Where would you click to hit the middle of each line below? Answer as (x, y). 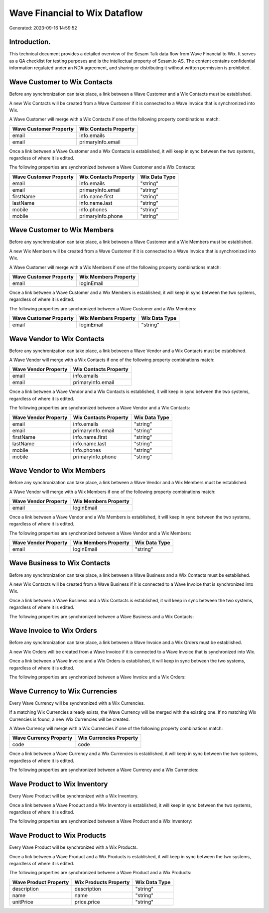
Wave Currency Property (42, 738)
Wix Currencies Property (108, 738)
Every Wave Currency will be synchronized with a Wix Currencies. (77, 703)
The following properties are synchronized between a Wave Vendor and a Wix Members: (100, 533)
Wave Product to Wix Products (58, 836)
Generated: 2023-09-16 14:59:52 (43, 28)
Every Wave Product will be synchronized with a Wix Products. (73, 847)
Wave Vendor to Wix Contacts (57, 339)
